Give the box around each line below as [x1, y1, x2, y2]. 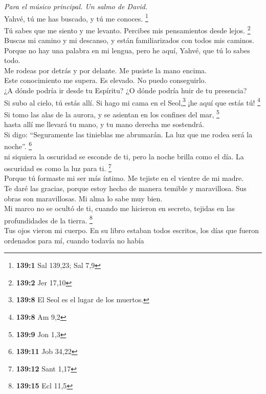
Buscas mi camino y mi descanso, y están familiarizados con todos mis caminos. [4, 35, 254, 46]
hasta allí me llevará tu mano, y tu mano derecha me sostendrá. [4, 119, 205, 130]
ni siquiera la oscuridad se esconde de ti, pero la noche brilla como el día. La [4, 151, 244, 161]
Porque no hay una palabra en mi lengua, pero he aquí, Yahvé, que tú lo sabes [4, 45, 250, 55]
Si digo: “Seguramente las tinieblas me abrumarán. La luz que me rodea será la [4, 129, 253, 139]
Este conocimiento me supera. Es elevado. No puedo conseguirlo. [4, 75, 207, 86]
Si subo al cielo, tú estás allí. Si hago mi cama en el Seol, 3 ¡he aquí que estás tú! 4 [4, 95, 260, 108]
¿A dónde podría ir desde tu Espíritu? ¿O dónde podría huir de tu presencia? [4, 85, 247, 96]
